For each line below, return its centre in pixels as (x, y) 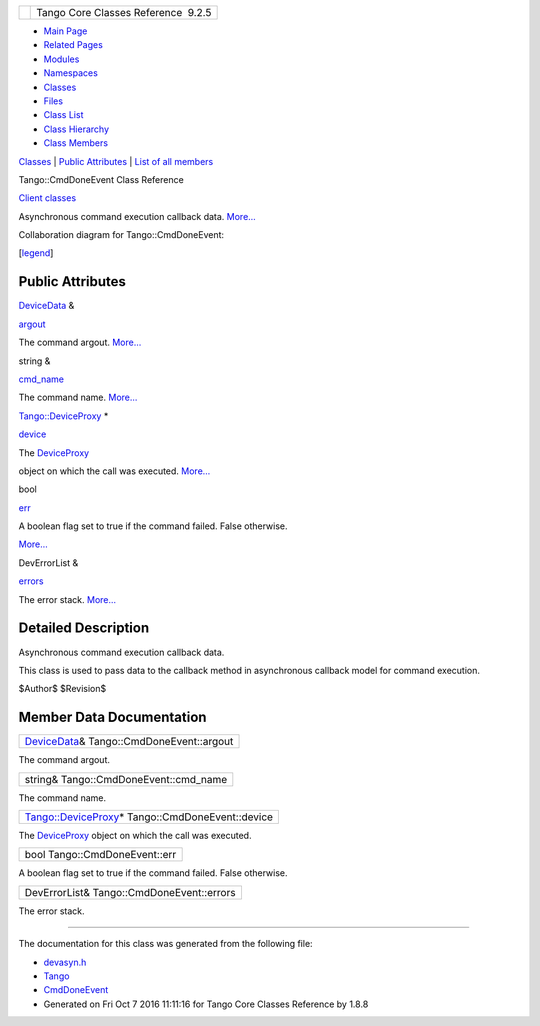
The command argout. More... (80, 342)
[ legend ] (36, 253)
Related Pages (73, 45)
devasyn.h (65, 962)
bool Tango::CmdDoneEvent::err (100, 855)
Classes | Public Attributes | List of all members (116, 161)
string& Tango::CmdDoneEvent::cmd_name (126, 779)
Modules (61, 59)
